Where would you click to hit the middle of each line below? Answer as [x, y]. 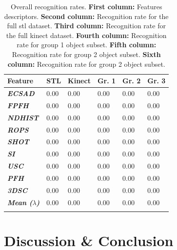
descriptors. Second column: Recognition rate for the [86, 16]
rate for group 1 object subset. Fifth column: [87, 45]
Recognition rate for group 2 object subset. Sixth [86, 54]
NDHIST [23, 117]
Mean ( [20, 202]
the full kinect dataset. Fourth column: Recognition [86, 35]
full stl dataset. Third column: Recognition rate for [86, 26]
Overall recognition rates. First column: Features [86, 6]
